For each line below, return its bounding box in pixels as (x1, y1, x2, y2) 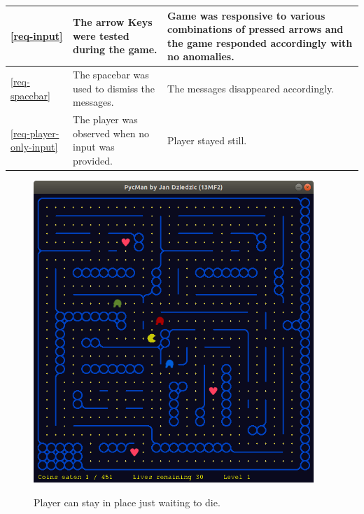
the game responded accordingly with (167, 35, 353, 50)
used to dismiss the (73, 81, 155, 95)
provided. (73, 153, 113, 167)
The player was (73, 112, 138, 127)
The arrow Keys (73, 15, 153, 29)
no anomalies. (167, 49, 234, 64)
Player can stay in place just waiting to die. (34, 494, 220, 509)
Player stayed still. (167, 132, 247, 147)
